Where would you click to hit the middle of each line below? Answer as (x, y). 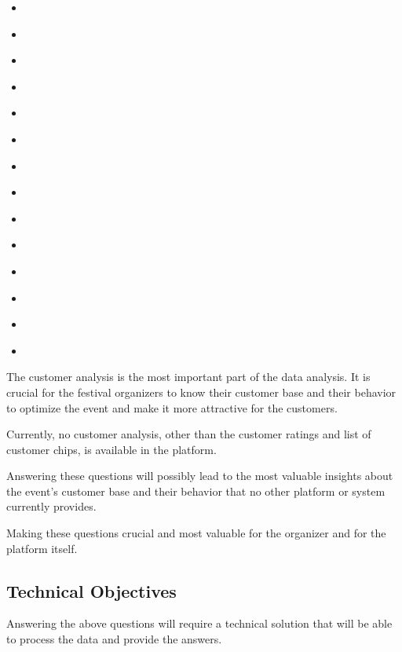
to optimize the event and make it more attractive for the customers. (172, 407)
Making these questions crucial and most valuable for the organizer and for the (196, 533)
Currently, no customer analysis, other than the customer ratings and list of (189, 434)
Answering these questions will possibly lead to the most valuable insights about (200, 476)
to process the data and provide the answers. (114, 639)
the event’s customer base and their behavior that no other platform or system (196, 491)
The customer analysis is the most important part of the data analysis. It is (188, 377)
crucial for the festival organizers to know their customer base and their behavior (201, 392)
